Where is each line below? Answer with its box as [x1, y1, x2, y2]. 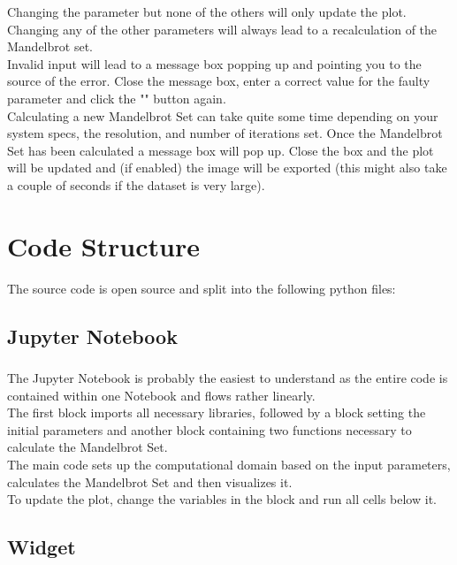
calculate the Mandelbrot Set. [7, 438, 168, 456]
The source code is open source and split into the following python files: [7, 279, 396, 297]
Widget [7, 533, 76, 561]
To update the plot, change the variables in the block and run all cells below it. [7, 490, 437, 508]
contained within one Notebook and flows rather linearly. [7, 386, 316, 404]
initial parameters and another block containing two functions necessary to [7, 420, 412, 439]
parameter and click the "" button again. [7, 88, 226, 107]
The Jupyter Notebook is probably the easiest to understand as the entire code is [7, 368, 448, 386]
